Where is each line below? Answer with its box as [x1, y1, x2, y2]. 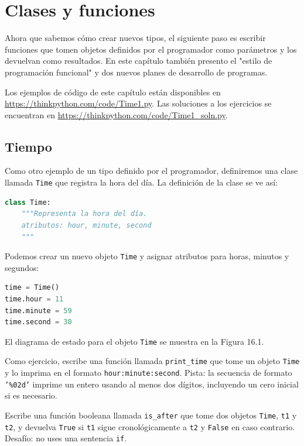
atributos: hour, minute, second [21, 221, 152, 229]
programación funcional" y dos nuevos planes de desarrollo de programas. [5, 66, 268, 78]
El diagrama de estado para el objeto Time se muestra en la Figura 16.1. [5, 335, 264, 347]
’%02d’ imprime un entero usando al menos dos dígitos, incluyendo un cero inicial [5, 378, 299, 390]
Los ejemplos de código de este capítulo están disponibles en [5, 85, 221, 98]
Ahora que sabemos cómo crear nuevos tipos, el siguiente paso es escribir [5, 32, 266, 44]
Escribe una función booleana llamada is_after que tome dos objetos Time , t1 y [5, 409, 297, 421]
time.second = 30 [5, 318, 72, 327]
